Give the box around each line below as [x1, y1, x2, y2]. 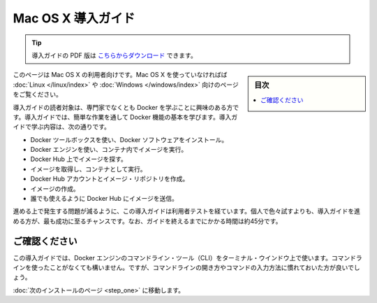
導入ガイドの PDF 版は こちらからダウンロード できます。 [31, 51, 197, 59]
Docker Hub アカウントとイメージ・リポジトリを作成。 [30, 175, 189, 183]
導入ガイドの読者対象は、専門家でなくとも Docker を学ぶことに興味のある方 [13, 103, 233, 111]
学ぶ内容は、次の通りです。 [31, 122, 111, 131]
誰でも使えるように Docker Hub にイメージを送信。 [30, 195, 178, 203]
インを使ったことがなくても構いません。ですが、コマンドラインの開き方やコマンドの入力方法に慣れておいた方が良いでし [13, 263, 360, 272]
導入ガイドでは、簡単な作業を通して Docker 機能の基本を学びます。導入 [24, 113, 232, 121]
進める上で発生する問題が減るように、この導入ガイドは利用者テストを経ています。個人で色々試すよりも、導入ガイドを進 [13, 207, 361, 216]
